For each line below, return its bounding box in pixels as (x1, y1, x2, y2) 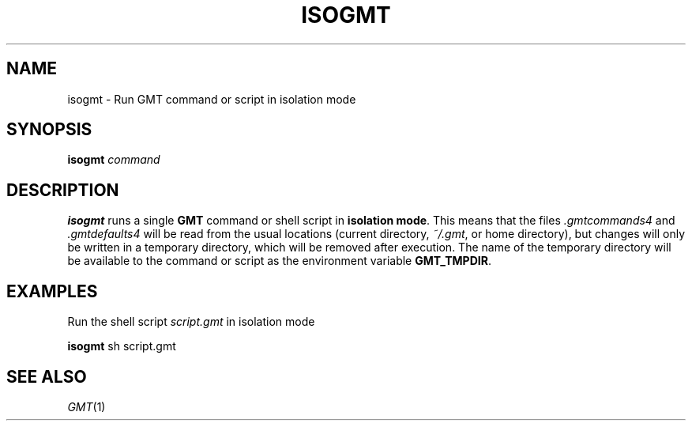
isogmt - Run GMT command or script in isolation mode (67, 92, 356, 106)
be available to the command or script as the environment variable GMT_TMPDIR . (67, 254, 491, 268)
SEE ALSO (6, 366, 87, 387)
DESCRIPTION (6, 179, 119, 200)
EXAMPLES (6, 281, 98, 301)
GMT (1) (67, 399, 106, 414)
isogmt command (67, 153, 160, 167)
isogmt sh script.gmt (67, 339, 176, 353)
